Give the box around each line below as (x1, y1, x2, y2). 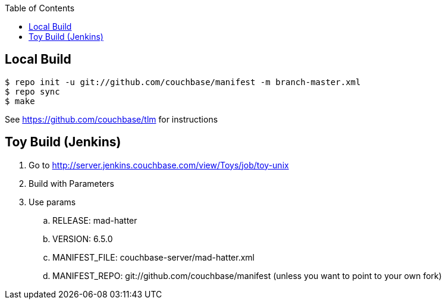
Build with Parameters (29, 178, 114, 189)
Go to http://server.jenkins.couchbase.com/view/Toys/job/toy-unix (29, 159, 289, 170)
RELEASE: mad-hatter (52, 215, 137, 225)
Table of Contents (5, 3, 75, 13)
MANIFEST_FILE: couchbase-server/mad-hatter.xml (52, 252, 255, 262)
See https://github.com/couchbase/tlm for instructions (5, 114, 218, 124)
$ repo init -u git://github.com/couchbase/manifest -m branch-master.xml (5, 77, 361, 87)
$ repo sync (5, 86, 60, 96)
